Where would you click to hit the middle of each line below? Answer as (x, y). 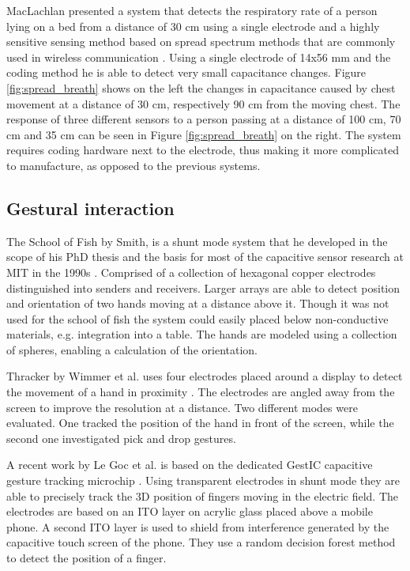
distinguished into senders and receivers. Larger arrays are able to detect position (203, 287)
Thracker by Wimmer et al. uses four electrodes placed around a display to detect (205, 376)
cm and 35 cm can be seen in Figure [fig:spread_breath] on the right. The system (204, 134)
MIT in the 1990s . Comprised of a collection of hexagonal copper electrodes (191, 272)
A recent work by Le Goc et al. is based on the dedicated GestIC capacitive (190, 465)
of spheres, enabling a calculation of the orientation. (132, 349)
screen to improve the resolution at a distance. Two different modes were (182, 407)
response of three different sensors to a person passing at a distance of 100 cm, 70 (204, 119)
